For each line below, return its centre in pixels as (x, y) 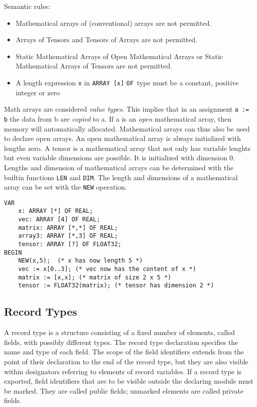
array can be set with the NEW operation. (66, 187)
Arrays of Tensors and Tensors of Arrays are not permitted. (106, 39)
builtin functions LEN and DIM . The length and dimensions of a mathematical (121, 177)
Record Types (41, 311)
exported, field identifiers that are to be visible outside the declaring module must (129, 381)
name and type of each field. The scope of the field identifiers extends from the (124, 352)
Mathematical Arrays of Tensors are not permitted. (94, 66)
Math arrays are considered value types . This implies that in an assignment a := (127, 109)
